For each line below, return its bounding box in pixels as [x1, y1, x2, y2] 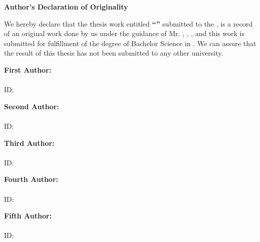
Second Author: [4, 101, 59, 111]
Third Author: [4, 137, 55, 148]
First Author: [4, 64, 52, 75]
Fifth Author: [4, 210, 52, 221]
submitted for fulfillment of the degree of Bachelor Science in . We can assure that [4, 38, 256, 48]
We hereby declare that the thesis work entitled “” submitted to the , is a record [4, 18, 252, 29]
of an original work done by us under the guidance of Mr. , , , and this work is [4, 28, 244, 39]
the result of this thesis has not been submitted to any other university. [4, 48, 223, 58]
